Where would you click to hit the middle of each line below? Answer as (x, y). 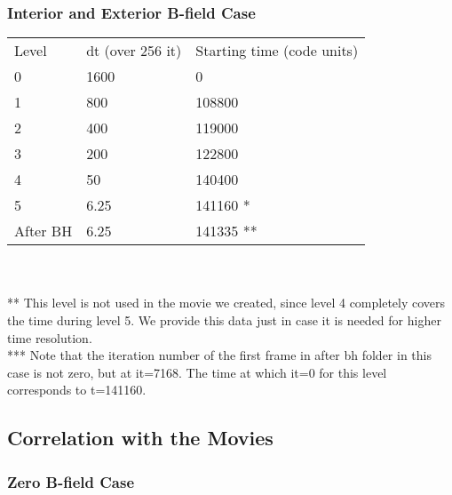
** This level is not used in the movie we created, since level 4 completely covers (226, 303)
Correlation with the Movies (140, 438)
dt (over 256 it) (134, 51)
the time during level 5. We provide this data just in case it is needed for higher (224, 320)
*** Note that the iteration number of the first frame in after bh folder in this (219, 355)
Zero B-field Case (71, 481)
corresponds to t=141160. (77, 390)
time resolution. (50, 337)
